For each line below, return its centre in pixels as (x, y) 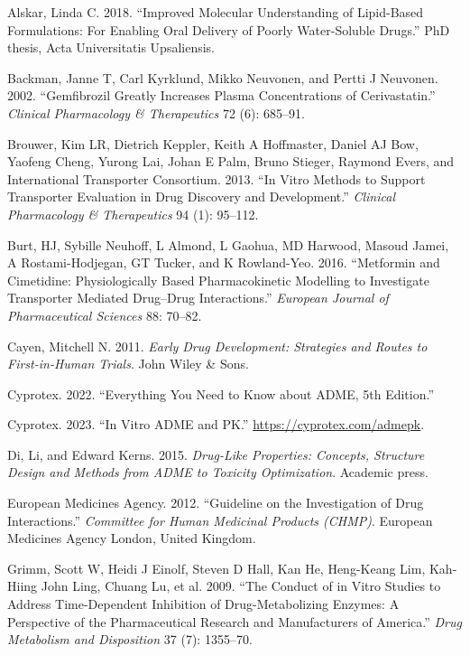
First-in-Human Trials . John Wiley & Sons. (128, 364)
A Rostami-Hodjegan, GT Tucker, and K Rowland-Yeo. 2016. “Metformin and (224, 262)
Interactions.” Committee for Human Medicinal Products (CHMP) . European (220, 520)
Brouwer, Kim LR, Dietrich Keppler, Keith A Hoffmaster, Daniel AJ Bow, (213, 143)
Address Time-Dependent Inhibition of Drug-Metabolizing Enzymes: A (203, 604)
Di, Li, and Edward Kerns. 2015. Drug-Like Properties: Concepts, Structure (216, 454)
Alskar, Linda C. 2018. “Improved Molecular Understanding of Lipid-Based (216, 12)
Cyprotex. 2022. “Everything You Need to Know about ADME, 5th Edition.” (221, 393)
